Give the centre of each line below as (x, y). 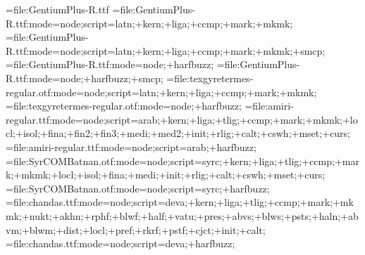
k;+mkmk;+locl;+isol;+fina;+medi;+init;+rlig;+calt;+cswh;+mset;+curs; (166, 175)
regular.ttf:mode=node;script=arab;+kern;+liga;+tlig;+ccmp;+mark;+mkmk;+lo (182, 119)
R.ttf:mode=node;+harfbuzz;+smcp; (85, 78)
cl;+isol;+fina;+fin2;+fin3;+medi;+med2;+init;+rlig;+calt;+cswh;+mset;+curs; (178, 133)
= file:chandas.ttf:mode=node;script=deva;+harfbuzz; (120, 243)
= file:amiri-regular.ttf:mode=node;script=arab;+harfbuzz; (131, 146)
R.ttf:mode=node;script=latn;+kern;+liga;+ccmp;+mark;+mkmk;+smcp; (166, 50)
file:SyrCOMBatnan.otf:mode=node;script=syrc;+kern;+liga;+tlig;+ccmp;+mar (186, 161)
